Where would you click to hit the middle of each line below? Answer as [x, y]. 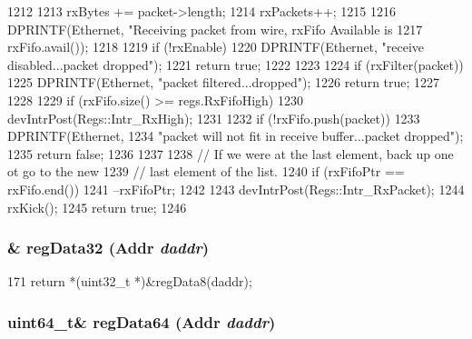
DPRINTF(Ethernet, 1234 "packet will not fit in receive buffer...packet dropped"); [236, 136]
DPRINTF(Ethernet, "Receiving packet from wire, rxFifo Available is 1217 [215, 29]
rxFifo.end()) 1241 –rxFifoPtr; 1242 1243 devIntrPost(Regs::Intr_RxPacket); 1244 [236, 189]
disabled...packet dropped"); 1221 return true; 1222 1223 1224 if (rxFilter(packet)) [236, 64]
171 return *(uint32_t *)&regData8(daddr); [130, 281]
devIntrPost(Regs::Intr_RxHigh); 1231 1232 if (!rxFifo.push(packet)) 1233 [214, 118]
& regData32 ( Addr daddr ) [108, 248]
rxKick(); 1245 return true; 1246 [97, 207]
